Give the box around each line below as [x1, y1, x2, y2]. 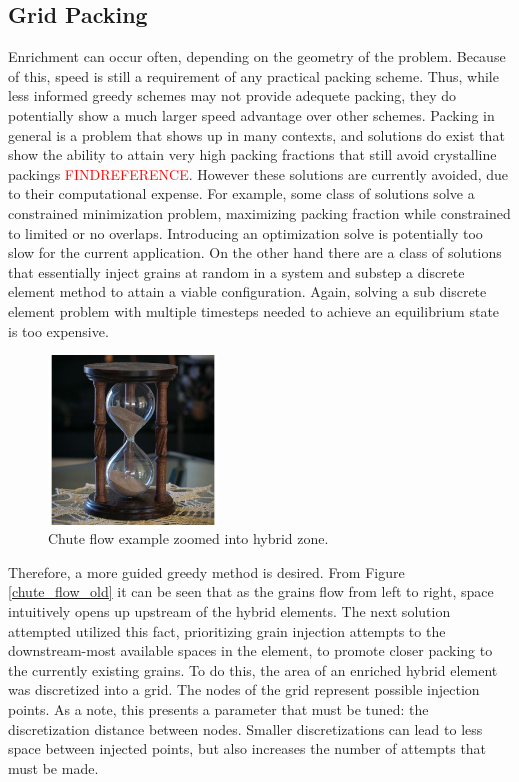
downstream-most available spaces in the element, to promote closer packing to [8, 640, 493, 661]
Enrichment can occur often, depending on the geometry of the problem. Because [8, 46, 506, 67]
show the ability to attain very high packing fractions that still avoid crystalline [8, 144, 497, 165]
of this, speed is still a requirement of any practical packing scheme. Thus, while [8, 65, 499, 86]
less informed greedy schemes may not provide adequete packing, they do [8, 85, 456, 106]
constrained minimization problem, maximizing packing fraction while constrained [8, 202, 511, 223]
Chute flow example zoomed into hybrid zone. [48, 528, 329, 549]
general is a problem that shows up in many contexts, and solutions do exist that [8, 124, 505, 145]
